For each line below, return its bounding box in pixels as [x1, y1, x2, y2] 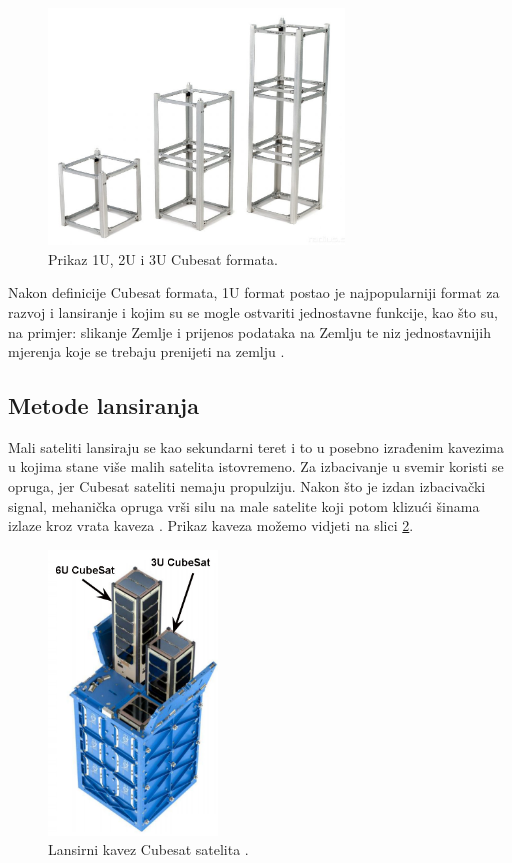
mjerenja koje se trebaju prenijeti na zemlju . [8, 341, 285, 362]
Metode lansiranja [8, 390, 199, 421]
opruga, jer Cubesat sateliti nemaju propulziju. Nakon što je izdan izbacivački [8, 476, 486, 497]
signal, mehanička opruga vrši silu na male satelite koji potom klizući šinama [8, 495, 480, 516]
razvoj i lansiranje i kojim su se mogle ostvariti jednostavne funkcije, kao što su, [8, 301, 498, 322]
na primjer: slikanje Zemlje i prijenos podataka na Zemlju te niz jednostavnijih [8, 321, 492, 342]
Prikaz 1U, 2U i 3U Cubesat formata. [48, 248, 278, 269]
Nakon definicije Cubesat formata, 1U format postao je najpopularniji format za [8, 282, 500, 303]
